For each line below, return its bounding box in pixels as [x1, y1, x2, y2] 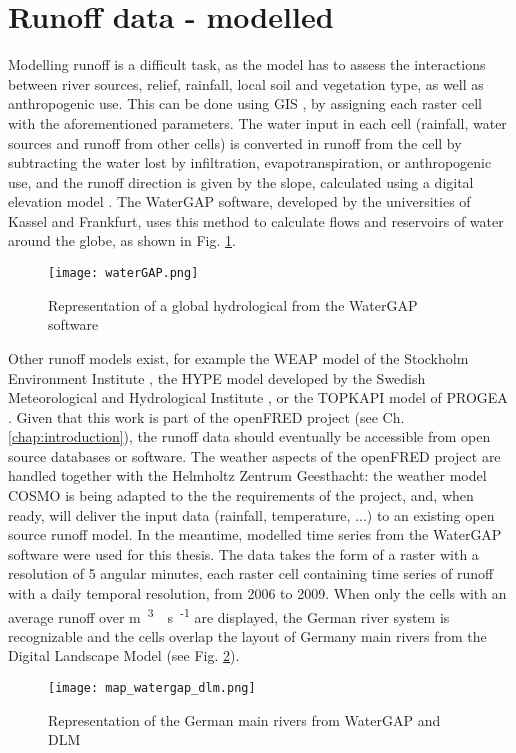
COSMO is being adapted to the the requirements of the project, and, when [8, 485, 474, 506]
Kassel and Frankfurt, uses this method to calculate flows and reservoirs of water [8, 210, 504, 231]
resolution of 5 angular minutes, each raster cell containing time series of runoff [8, 563, 494, 584]
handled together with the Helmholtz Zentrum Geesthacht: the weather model [8, 465, 487, 486]
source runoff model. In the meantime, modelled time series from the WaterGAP [8, 524, 502, 545]
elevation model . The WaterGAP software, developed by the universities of [8, 191, 471, 212]
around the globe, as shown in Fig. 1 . [8, 230, 236, 251]
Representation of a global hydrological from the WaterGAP [48, 294, 418, 315]
